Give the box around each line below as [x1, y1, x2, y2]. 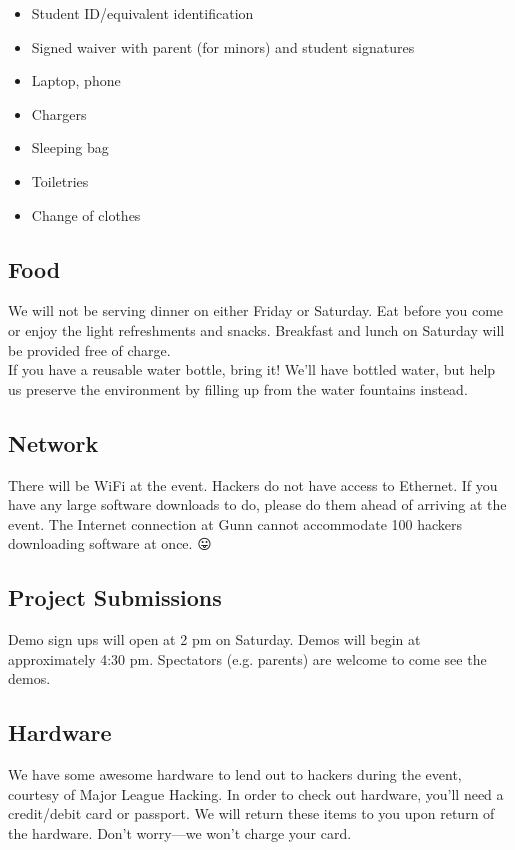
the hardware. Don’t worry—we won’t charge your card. [8, 822, 352, 843]
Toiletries [31, 170, 89, 191]
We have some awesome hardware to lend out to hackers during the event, [8, 764, 462, 785]
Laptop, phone [31, 70, 121, 91]
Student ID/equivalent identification [31, 3, 254, 23]
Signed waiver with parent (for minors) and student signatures [31, 36, 415, 57]
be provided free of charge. [8, 339, 171, 360]
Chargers [31, 103, 87, 124]
